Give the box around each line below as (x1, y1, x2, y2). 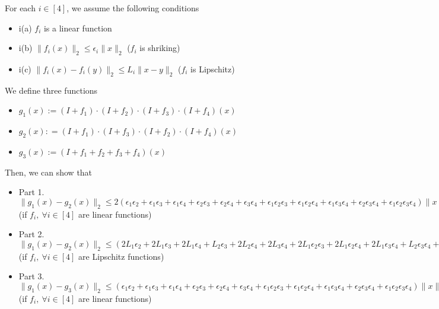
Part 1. (18, 186, 44, 198)
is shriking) (139, 42, 180, 54)
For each (5, 2, 36, 14)
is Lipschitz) (190, 62, 235, 75)
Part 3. (18, 270, 44, 282)
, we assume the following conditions (66, 2, 199, 14)
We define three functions (5, 84, 98, 96)
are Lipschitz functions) (78, 250, 164, 262)
